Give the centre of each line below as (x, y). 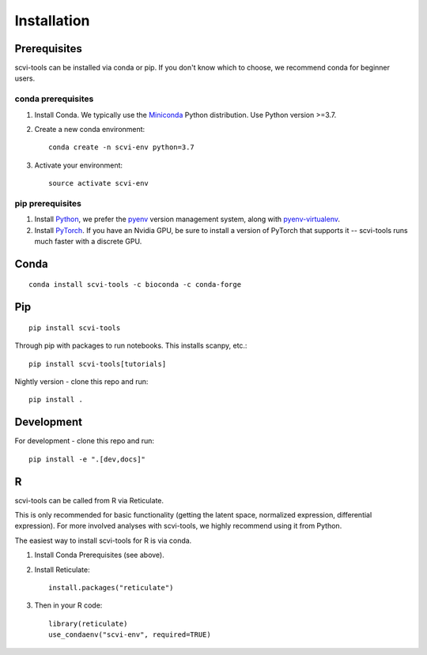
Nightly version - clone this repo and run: (81, 382)
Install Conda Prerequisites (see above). (100, 555)
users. (25, 78)
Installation (52, 21)
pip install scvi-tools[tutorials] (98, 364)
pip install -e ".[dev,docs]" (87, 459)
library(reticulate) (88, 623)
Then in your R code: (68, 605)
